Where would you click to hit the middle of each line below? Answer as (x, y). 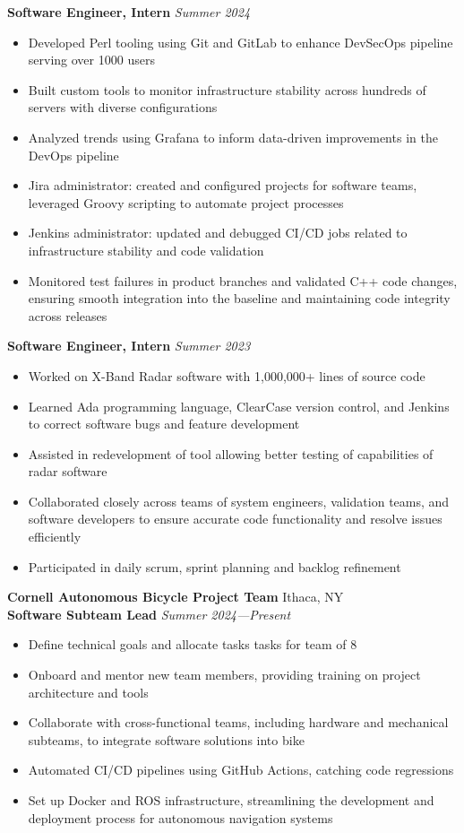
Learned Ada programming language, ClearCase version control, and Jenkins (239, 406)
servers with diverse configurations (123, 107)
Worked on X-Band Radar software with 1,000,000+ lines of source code (227, 375)
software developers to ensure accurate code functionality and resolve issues (235, 519)
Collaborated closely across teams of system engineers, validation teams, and (239, 501)
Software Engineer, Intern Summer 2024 (129, 12)
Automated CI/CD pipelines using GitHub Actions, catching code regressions (241, 770)
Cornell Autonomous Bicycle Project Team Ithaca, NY (176, 597)
